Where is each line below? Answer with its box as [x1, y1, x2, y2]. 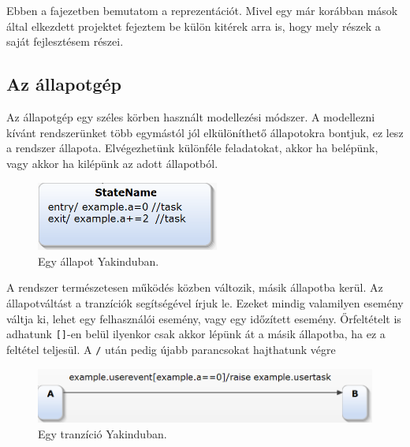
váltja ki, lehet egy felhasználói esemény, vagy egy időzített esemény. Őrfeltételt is [6, 310, 401, 326]
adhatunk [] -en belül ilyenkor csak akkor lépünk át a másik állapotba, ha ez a [6, 326, 386, 342]
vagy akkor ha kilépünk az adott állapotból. [6, 155, 218, 171]
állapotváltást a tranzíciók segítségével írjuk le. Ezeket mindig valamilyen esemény [6, 295, 404, 311]
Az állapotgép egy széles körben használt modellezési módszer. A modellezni [6, 109, 375, 125]
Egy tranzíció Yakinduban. [38, 425, 167, 441]
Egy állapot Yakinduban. [38, 252, 159, 269]
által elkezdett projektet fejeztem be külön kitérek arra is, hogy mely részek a [6, 17, 381, 34]
